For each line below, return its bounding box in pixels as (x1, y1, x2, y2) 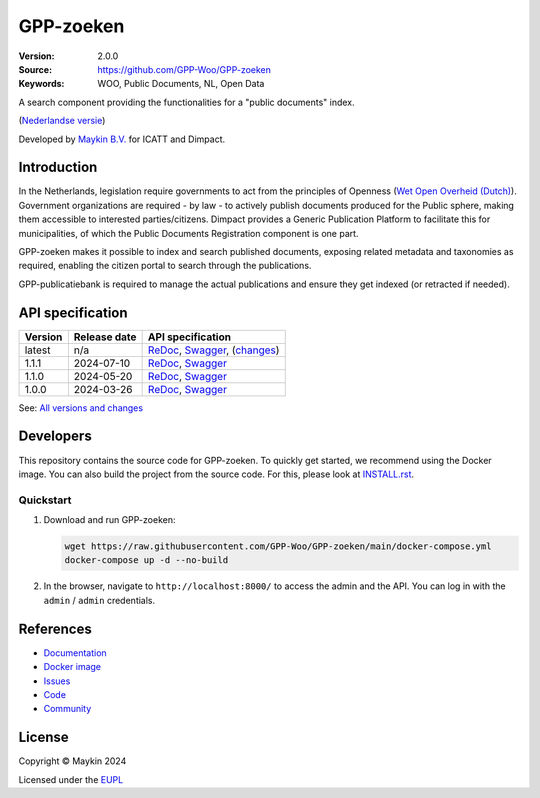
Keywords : (18, 78, 65, 90)
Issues (43, 675, 71, 687)
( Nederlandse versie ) (18, 115, 106, 127)
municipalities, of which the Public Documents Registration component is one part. (18, 227, 359, 239)
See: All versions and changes (18, 401, 144, 414)
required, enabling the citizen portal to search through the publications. (18, 260, 312, 272)
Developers (18, 428, 92, 445)
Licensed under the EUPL (18, 773, 124, 785)
